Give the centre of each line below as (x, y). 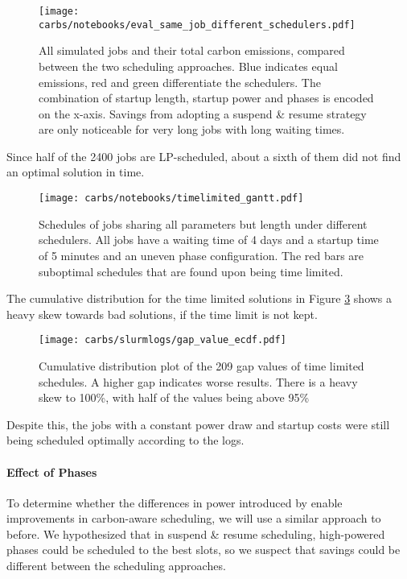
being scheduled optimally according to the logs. (125, 440)
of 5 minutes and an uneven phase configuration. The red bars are (201, 255)
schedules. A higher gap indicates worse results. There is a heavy (198, 381)
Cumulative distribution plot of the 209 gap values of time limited (201, 365)
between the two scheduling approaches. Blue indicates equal (188, 66)
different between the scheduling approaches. (116, 566)
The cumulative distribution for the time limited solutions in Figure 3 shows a (199, 298)
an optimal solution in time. (76, 172)
